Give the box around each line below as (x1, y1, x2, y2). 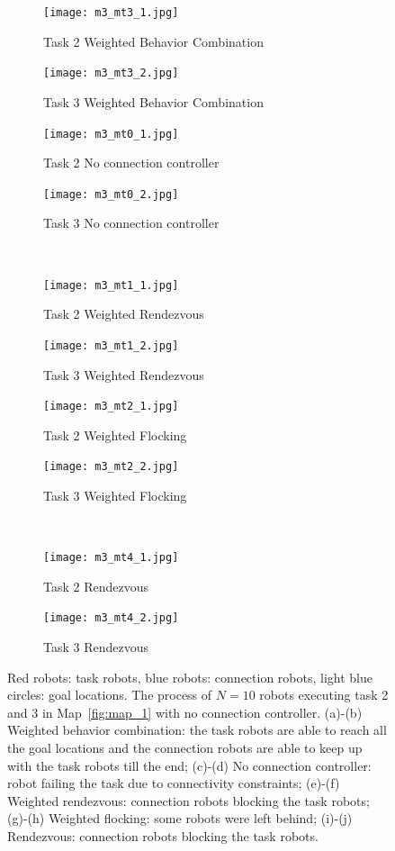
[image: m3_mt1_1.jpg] (43, 278, 179, 292)
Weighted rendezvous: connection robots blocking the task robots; (7, 791, 370, 810)
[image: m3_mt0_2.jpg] (43, 187, 179, 201)
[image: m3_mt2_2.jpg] (43, 460, 179, 474)
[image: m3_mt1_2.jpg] (43, 339, 179, 352)
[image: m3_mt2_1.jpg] (43, 400, 179, 413)
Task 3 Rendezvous (43, 638, 148, 656)
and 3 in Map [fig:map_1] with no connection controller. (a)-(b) (7, 702, 363, 721)
